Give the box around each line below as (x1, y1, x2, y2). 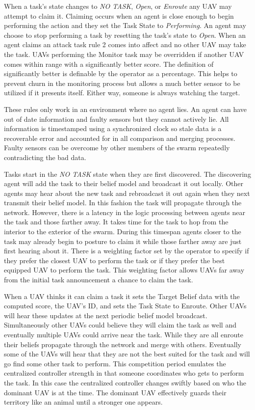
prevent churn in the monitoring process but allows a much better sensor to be (4, 78, 240, 88)
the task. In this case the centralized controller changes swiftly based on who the (4, 377, 247, 387)
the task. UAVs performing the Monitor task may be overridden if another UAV (4, 49, 244, 59)
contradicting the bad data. (4, 152, 86, 162)
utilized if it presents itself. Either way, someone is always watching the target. (4, 87, 240, 98)
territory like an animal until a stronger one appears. (4, 397, 163, 407)
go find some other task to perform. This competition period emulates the (4, 358, 226, 368)
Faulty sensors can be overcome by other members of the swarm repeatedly (4, 142, 230, 153)
